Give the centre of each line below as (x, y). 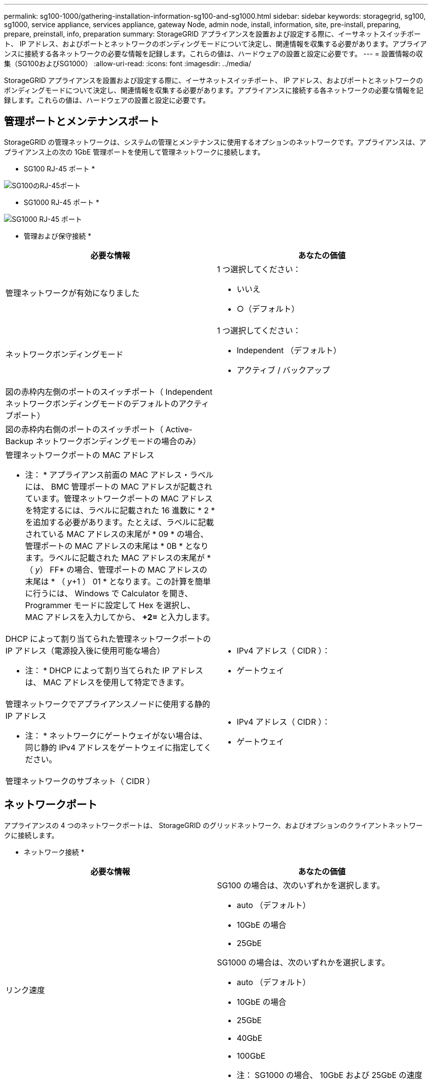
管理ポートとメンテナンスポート (82, 122)
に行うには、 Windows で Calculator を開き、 (109, 593)
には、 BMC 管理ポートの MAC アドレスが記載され (119, 486)
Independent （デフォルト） (289, 350)
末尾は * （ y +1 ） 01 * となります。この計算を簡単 (118, 581)
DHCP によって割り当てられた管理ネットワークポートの (108, 639)
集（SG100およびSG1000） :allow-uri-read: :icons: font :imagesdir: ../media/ (128, 63)
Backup (19, 441)
